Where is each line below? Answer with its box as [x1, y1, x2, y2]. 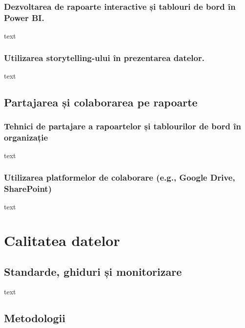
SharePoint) [4, 182, 52, 194]
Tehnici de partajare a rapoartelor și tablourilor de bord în [4, 120, 241, 132]
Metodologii [4, 310, 65, 326]
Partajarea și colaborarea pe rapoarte [4, 94, 198, 109]
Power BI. [4, 11, 44, 23]
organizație [4, 131, 48, 143]
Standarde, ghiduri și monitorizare [4, 264, 182, 279]
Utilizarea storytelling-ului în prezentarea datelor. [4, 51, 204, 63]
